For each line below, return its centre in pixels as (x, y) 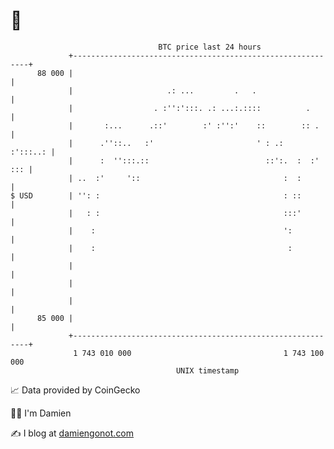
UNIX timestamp (207, 370)
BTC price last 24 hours (210, 47)
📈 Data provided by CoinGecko (75, 390)
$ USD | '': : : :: (156, 195)
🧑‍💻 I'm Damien (41, 413)
